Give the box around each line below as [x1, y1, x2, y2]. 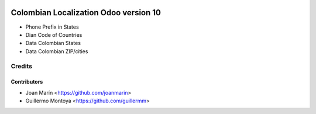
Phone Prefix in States [25, 23, 79, 30]
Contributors [11, 78, 43, 85]
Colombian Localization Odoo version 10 [11, 8, 161, 18]
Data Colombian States [25, 40, 81, 47]
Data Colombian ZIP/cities [25, 47, 88, 55]
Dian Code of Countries [25, 31, 83, 38]
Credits [11, 62, 32, 70]
